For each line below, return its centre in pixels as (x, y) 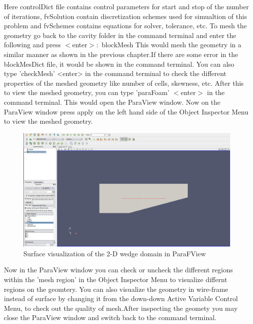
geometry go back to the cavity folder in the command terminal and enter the (120, 35)
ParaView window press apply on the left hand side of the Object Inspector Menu (126, 111)
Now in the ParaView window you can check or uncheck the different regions (118, 270)
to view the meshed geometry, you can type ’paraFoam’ (87, 92)
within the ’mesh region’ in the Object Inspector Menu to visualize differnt (116, 279)
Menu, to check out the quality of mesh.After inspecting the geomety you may (121, 308)
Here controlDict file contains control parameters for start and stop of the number (126, 6)
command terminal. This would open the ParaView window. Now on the (112, 102)
